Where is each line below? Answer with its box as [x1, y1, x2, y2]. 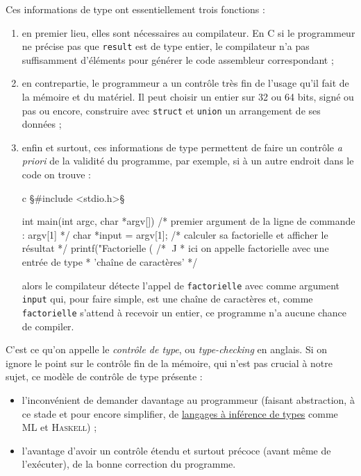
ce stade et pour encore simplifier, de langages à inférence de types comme [22, 406, 338, 420]
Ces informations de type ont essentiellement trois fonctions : [6, 2, 265, 16]
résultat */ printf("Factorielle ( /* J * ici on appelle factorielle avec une [22, 241, 329, 255]
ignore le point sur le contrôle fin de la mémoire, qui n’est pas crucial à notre [6, 355, 333, 370]
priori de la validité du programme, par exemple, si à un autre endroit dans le [22, 153, 354, 168]
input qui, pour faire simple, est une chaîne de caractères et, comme [22, 291, 313, 306]
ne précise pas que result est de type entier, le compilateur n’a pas [22, 39, 310, 53]
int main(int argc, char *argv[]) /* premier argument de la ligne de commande [22, 214, 355, 228]
